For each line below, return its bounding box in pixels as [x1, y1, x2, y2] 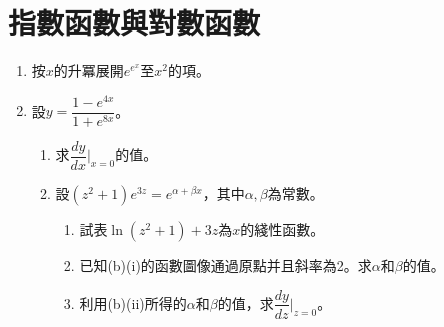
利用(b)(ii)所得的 [79, 292, 187, 313]
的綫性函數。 [240, 218, 325, 239]
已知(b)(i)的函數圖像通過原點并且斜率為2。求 [79, 254, 372, 275]
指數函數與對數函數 [8, 2, 261, 43]
